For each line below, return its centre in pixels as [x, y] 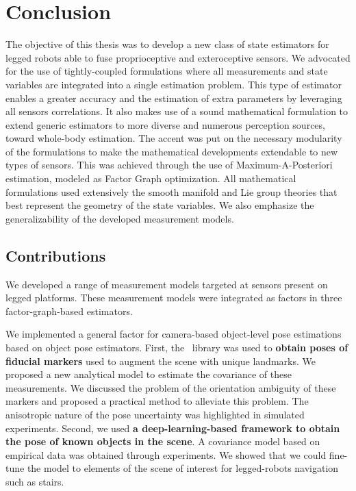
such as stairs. [35, 481]
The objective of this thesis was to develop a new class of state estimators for [167, 44]
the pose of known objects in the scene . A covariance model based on [163, 441]
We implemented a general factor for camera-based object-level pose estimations [174, 334]
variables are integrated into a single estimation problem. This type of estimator [174, 84]
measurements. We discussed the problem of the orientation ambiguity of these [171, 387]
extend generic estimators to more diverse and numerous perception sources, [165, 124]
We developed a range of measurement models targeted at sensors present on [167, 284]
